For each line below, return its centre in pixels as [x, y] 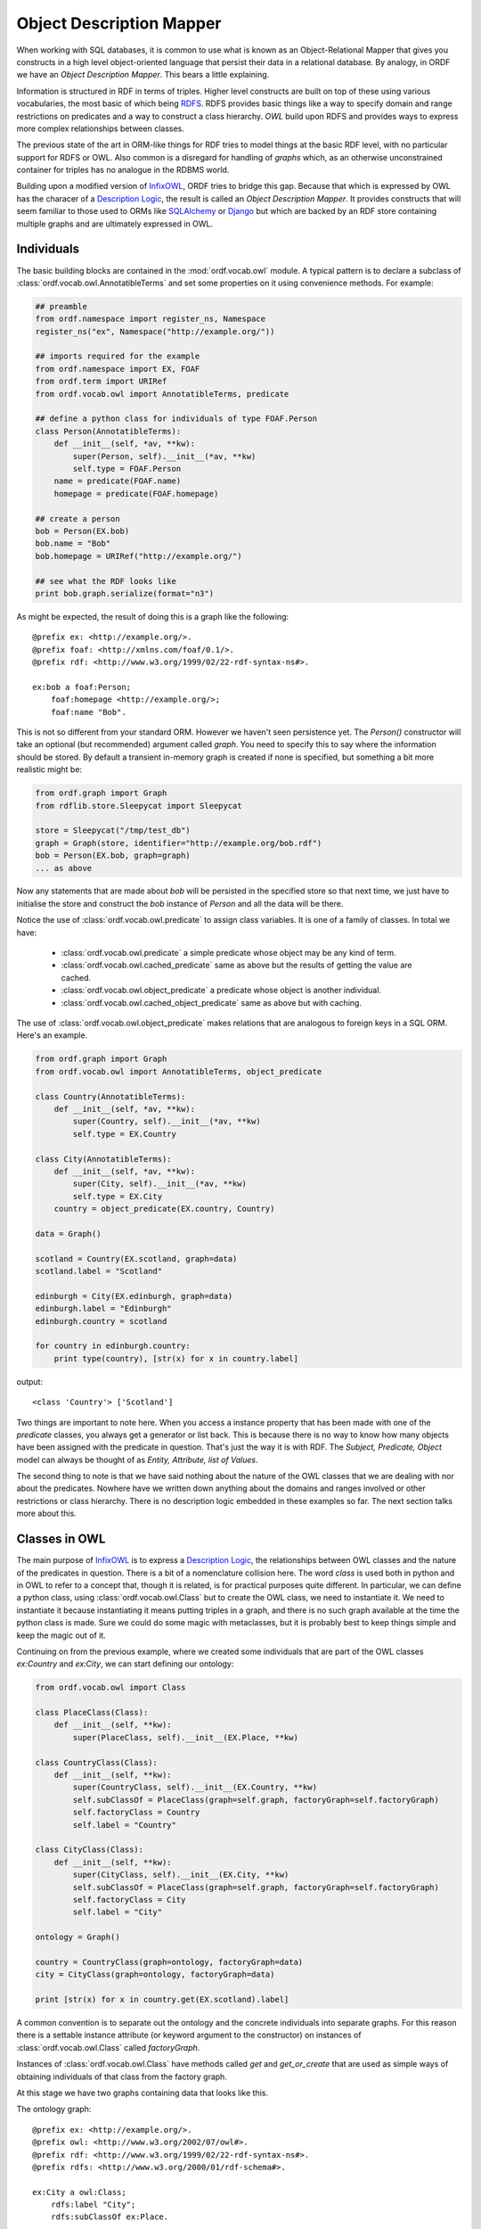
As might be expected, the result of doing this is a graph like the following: [153, 616]
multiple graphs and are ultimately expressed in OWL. [115, 224]
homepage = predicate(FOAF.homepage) [136, 494]
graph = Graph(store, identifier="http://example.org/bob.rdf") [179, 843]
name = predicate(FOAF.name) [118, 481]
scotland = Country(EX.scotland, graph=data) [136, 1258]
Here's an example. [52, 1035]
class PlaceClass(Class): [92, 1713]
